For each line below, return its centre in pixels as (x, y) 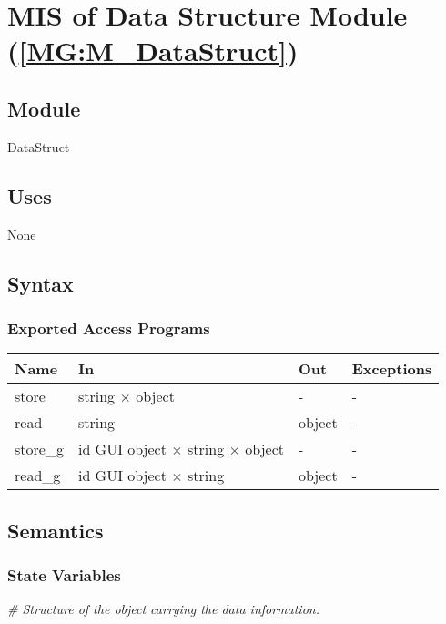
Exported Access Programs (109, 327)
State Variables (64, 574)
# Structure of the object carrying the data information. (163, 609)
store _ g (39, 449)
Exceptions (392, 369)
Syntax (41, 283)
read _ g (38, 476)
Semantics (56, 530)
